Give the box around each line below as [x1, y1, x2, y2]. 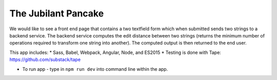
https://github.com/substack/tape [9, 56, 81, 63]
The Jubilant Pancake [9, 8, 104, 19]
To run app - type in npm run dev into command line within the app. [22, 66, 168, 72]
